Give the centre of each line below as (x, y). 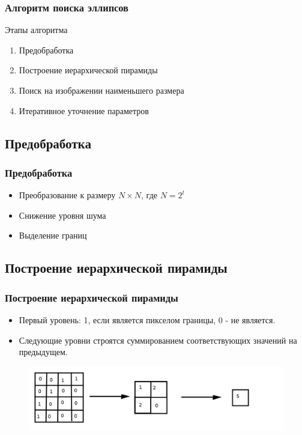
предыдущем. (43, 352)
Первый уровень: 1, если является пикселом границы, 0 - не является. (147, 319)
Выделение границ (53, 235)
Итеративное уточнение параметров (84, 110)
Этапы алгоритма (36, 30)
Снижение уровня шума (62, 215)
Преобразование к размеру (67, 195)
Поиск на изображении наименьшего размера (101, 90)
